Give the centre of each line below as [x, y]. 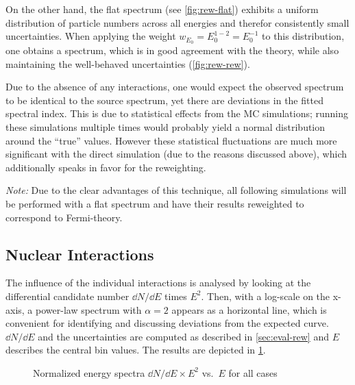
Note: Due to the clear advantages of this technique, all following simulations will [176, 190]
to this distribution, [303, 36]
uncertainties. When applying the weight [91, 36]
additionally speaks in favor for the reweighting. [106, 167]
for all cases [253, 372]
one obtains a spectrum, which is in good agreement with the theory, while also [172, 50]
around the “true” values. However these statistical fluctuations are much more [171, 140]
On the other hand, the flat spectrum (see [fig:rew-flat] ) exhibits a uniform [162, 9]
